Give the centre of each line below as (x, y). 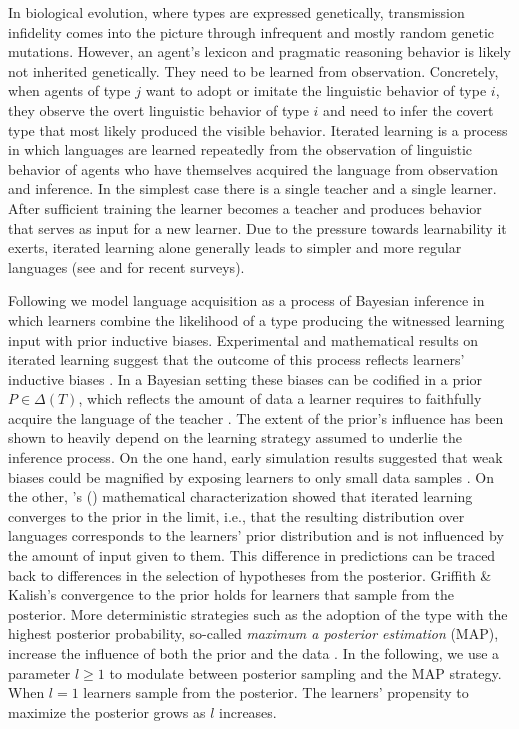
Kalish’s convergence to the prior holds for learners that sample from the (231, 594)
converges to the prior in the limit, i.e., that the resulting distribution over (236, 515)
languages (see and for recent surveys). (126, 266)
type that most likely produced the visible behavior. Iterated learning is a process (258, 129)
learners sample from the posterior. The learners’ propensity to (276, 692)
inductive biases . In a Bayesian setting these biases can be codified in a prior (245, 378)
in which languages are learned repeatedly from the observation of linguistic (240, 149)
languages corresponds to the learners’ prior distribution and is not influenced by (256, 535)
